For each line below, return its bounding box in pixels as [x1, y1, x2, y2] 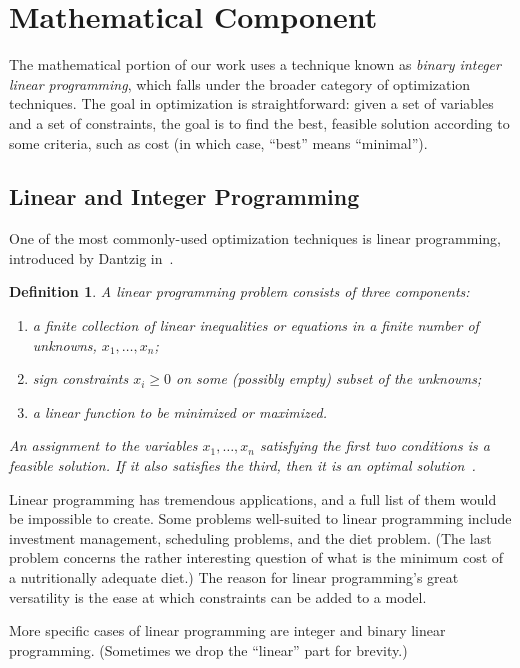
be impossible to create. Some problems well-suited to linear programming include [9, 508, 512, 529]
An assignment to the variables [9, 435, 198, 456]
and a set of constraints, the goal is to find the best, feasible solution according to [9, 112, 510, 133]
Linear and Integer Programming [9, 181, 360, 212]
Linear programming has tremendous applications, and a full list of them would [9, 488, 497, 509]
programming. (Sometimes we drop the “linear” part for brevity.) [9, 639, 408, 660]
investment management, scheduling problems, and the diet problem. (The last [9, 527, 492, 548]
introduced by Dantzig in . [9, 247, 174, 268]
